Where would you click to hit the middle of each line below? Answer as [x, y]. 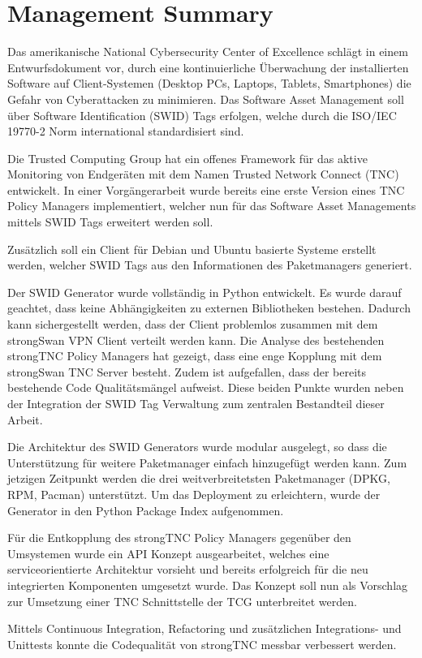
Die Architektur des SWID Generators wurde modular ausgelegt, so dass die [197, 447]
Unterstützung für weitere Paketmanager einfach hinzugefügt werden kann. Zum [207, 462]
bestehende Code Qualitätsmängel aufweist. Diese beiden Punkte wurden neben [206, 387]
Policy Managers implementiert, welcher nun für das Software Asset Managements [212, 206]
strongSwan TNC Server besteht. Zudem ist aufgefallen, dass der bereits [187, 371]
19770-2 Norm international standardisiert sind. [126, 131]
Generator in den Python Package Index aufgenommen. [146, 510]
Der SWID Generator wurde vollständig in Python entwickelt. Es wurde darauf [205, 292]
